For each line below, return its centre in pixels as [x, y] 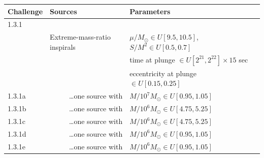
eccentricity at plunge [163, 73]
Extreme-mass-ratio [80, 37]
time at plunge [152, 59]
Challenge [25, 11]
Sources [63, 11]
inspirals [63, 46]
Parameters [150, 11]
